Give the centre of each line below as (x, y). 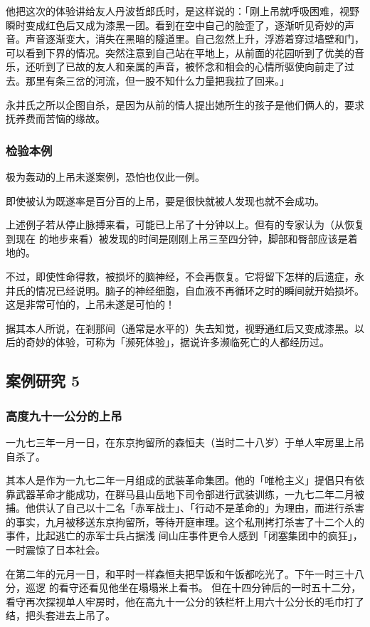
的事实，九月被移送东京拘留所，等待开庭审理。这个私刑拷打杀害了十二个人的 (185, 521)
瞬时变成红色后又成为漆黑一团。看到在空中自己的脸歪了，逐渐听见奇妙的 (175, 25)
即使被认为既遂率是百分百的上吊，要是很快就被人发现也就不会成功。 (165, 200)
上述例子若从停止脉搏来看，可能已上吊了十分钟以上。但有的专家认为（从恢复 (185, 225)
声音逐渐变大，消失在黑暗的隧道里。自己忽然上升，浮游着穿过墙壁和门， (195, 39)
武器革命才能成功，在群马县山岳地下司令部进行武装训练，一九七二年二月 (185, 494)
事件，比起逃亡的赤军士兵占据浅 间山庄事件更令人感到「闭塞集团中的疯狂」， (184, 536)
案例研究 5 (43, 380)
